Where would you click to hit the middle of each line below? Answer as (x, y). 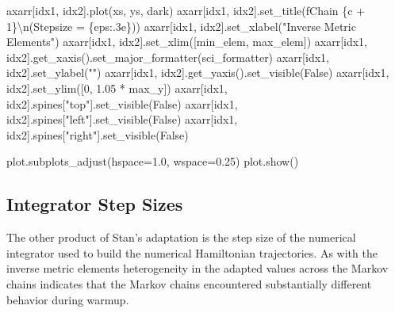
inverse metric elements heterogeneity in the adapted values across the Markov (197, 268)
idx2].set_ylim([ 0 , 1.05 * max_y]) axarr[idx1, (117, 88)
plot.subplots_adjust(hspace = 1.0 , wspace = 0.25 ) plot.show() (153, 161)
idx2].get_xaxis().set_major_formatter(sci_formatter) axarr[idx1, (168, 57)
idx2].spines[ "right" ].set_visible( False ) (98, 134)
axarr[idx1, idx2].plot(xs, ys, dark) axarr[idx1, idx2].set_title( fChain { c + (186, 10)
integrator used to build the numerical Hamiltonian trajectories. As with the (192, 252)
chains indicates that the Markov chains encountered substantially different (189, 283)
